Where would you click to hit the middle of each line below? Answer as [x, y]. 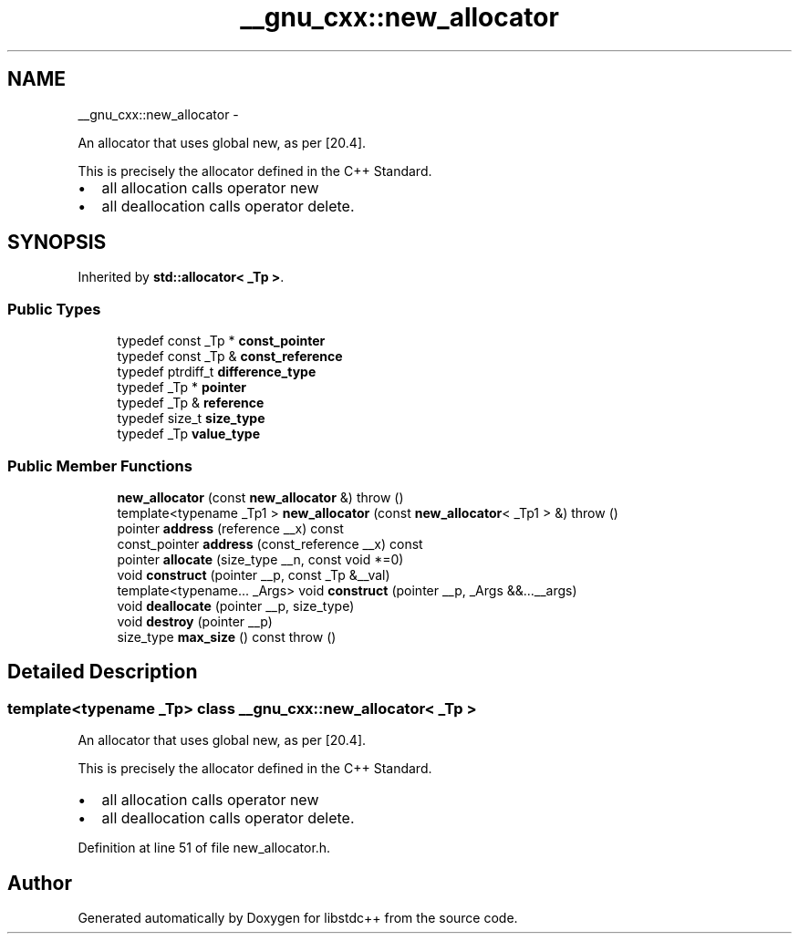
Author [40, 883]
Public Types [54, 309]
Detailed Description [103, 672]
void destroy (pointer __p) [195, 621]
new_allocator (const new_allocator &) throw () [260, 497]
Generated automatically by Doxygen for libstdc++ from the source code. [298, 918]
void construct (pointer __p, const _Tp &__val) [254, 574]
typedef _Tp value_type [188, 434]
